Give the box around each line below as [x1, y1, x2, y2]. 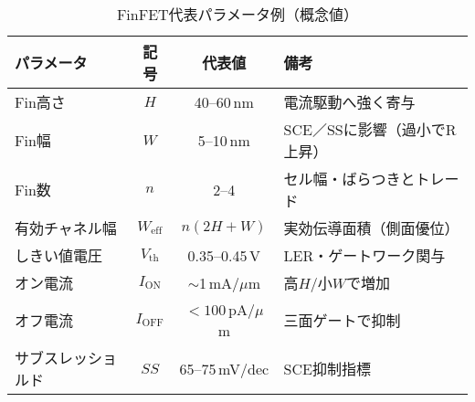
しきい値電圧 [15, 245, 103, 266]
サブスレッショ [15, 347, 118, 368]
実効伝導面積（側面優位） [283, 217, 459, 238]
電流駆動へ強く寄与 [283, 91, 416, 112]
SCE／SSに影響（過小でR [283, 119, 457, 140]
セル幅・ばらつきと [283, 168, 416, 189]
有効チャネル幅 [15, 217, 117, 238]
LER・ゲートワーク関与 [283, 245, 446, 266]
